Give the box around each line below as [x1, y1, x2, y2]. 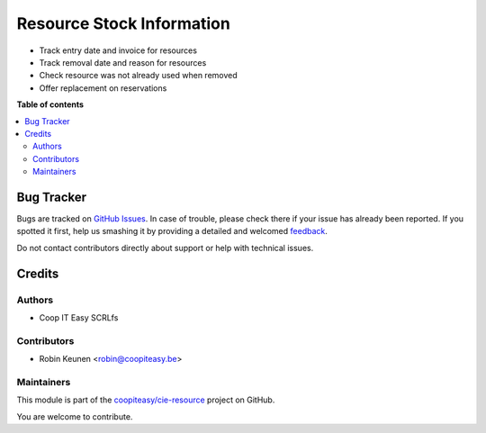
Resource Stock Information [16, 14, 231, 33]
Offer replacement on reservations [39, 82, 167, 94]
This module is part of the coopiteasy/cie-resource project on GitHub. [16, 394, 275, 405]
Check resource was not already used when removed [39, 70, 238, 81]
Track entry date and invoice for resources [39, 45, 198, 56]
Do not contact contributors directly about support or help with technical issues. [16, 242, 314, 253]
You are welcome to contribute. [16, 410, 133, 422]
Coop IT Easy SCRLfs [39, 311, 119, 323]
